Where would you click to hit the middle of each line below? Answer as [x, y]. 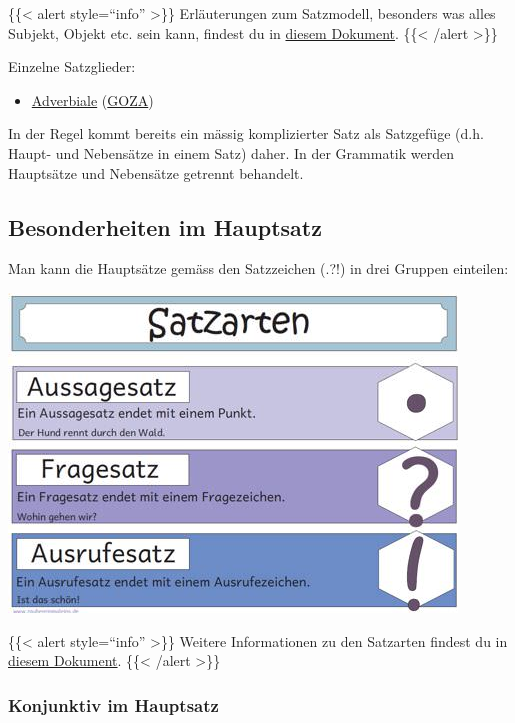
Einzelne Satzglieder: [72, 66]
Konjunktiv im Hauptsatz [113, 704]
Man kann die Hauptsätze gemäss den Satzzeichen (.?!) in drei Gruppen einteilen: [258, 268]
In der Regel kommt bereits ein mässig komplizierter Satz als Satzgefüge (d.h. [246, 133]
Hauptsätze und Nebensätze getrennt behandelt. [156, 172]
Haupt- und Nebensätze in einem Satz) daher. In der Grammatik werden [231, 152]
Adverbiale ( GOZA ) [92, 99]
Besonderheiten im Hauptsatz [165, 226]
